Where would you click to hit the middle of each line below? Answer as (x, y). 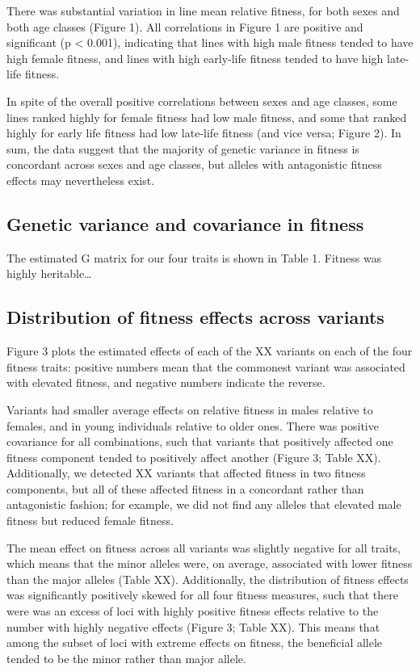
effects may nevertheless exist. (81, 180)
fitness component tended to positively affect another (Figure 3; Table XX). (194, 457)
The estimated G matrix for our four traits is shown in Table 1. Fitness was (194, 257)
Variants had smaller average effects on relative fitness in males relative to (190, 409)
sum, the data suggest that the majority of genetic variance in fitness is (183, 148)
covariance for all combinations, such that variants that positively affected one (200, 441)
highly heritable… (49, 273)
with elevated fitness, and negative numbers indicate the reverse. (166, 382)
